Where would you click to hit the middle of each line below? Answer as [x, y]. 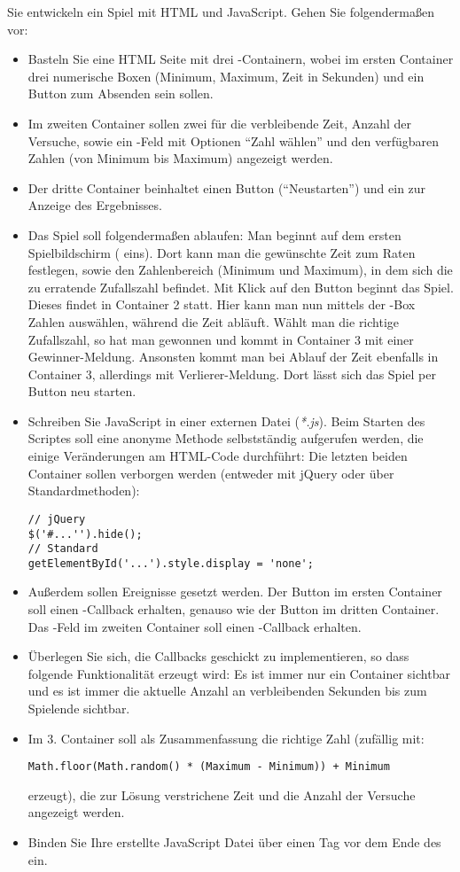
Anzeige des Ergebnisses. [95, 205]
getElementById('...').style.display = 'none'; [171, 563]
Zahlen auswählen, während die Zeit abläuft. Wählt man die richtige [214, 321]
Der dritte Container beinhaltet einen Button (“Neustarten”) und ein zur [227, 187]
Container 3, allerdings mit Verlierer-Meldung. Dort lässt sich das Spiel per [232, 374]
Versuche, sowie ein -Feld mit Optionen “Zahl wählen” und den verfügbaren [234, 140]
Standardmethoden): [84, 490]
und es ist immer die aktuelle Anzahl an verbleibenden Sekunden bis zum [227, 691]
